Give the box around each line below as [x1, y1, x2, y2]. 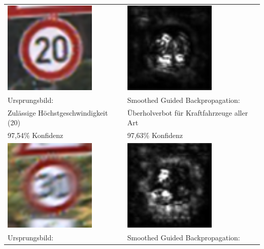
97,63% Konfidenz [127, 130, 183, 141]
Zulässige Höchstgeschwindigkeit [8, 107, 108, 118]
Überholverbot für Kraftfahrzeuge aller [127, 107, 248, 118]
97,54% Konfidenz [8, 130, 63, 141]
